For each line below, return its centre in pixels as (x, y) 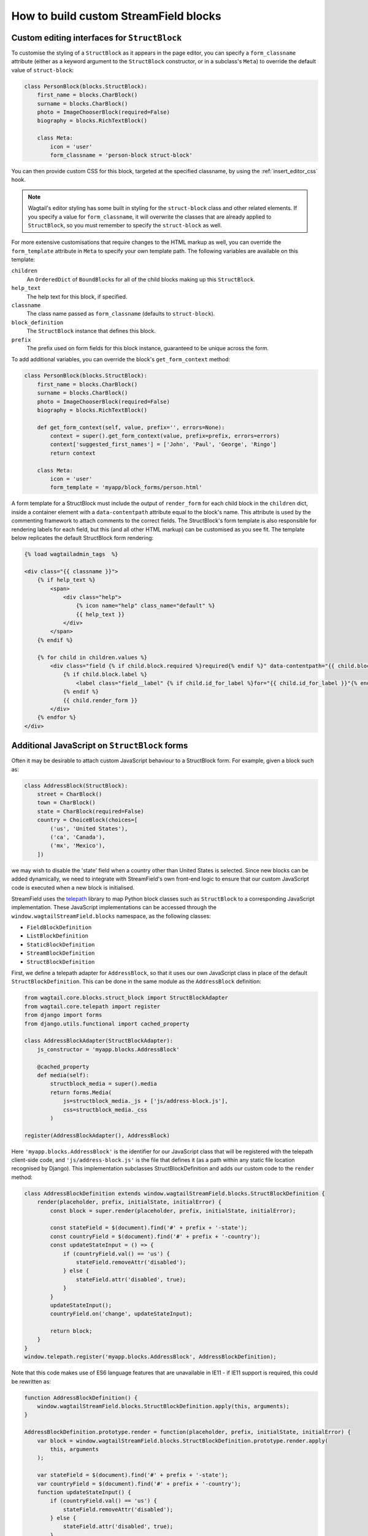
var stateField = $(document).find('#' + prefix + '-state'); (132, 1475)
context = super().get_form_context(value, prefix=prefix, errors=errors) (165, 436)
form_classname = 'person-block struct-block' (121, 155)
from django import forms (63, 1015)
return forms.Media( (81, 1092)
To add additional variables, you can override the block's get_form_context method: (121, 359)
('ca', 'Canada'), (78, 837)
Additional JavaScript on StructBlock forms (100, 746)
